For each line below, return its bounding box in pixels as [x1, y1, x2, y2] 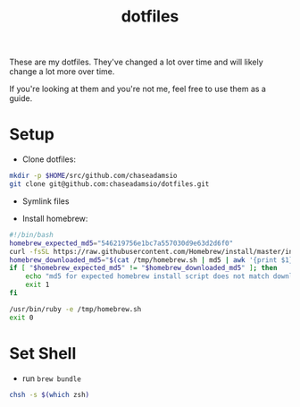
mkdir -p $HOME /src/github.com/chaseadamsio [9, 172, 178, 181]
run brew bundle [21, 373, 82, 384]
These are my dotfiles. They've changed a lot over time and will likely [9, 56, 263, 68]
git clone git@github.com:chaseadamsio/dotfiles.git [9, 180, 210, 189]
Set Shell [9, 343, 77, 363]
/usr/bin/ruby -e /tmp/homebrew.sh [9, 304, 142, 314]
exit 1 [25, 280, 50, 290]
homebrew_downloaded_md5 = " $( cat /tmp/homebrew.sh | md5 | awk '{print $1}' [9, 255, 297, 265]
